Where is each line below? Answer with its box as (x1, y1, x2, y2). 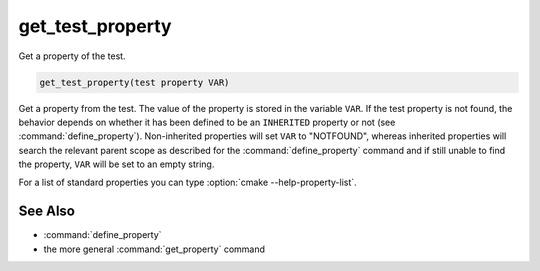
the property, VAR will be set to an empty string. (18, 158, 215, 170)
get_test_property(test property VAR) (39, 76, 230, 88)
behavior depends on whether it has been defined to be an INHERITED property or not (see (18, 116, 396, 128)
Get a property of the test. (18, 50, 126, 62)
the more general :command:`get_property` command (43, 243, 265, 255)
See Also (18, 203, 75, 220)
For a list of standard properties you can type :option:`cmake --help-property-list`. (18, 176, 357, 189)
